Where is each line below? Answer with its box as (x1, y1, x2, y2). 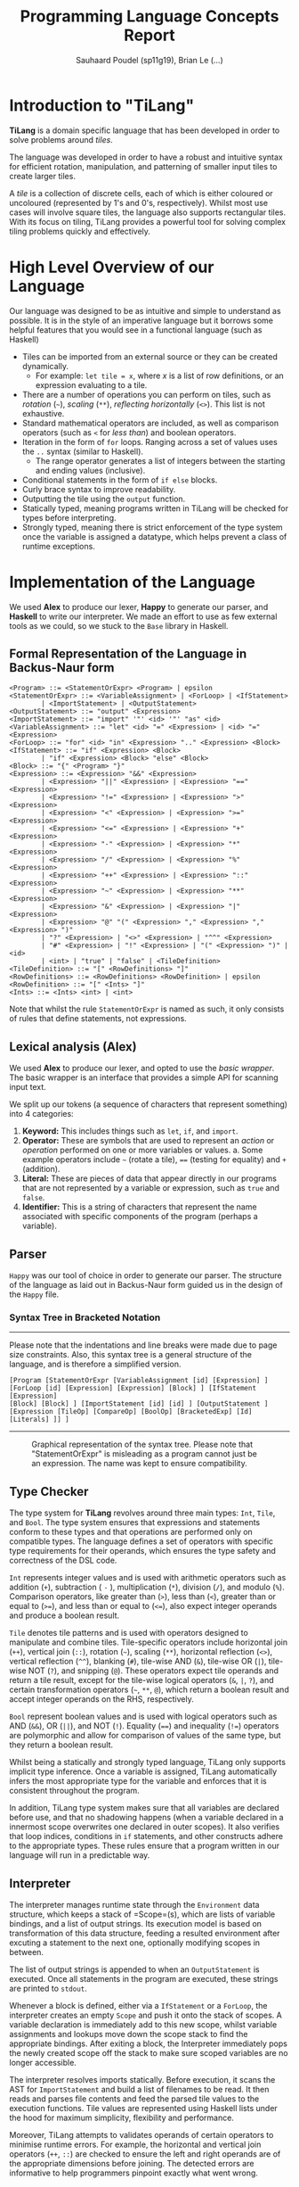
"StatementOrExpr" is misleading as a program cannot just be (31, 1448, 258, 1459)
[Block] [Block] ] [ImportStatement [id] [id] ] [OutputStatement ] (9, 1399, 269, 1408)
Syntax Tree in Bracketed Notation (9, 1311, 161, 1324)
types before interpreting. (21, 512, 117, 523)
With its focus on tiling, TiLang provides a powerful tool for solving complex (9, 216, 287, 227)
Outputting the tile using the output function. (21, 493, 186, 504)
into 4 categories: (9, 1109, 74, 1119)
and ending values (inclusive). (35, 465, 146, 475)
